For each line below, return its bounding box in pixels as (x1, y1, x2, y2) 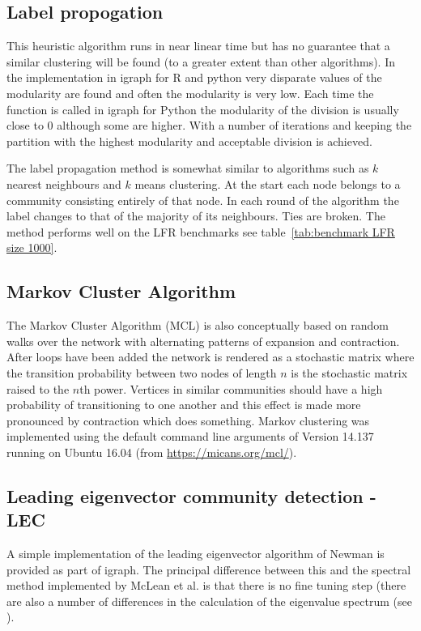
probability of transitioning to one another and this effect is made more (6, 396, 361, 413)
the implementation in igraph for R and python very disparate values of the (6, 69, 382, 86)
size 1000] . (6, 239, 57, 256)
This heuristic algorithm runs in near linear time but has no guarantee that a (6, 37, 390, 54)
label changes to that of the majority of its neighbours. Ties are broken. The (6, 207, 385, 224)
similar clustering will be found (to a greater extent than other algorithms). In (6, 53, 395, 70)
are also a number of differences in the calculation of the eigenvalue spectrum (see (6, 592, 412, 609)
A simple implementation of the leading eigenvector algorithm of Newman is (6, 545, 385, 562)
